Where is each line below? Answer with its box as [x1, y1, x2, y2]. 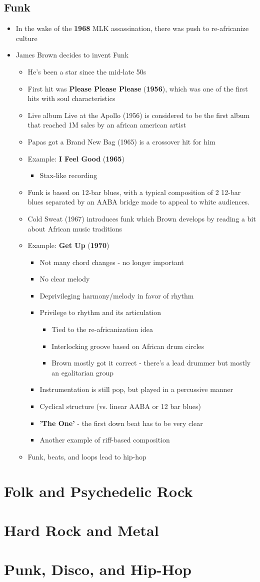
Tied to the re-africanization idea [51, 324, 153, 334]
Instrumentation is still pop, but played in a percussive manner [39, 384, 233, 394]
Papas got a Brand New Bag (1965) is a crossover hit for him [27, 136, 215, 146]
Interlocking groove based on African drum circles [51, 340, 204, 351]
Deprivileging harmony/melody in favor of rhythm [39, 290, 194, 300]
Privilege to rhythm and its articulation [39, 307, 161, 317]
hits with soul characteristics [27, 93, 115, 103]
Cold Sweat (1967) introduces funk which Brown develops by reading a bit [27, 213, 256, 223]
